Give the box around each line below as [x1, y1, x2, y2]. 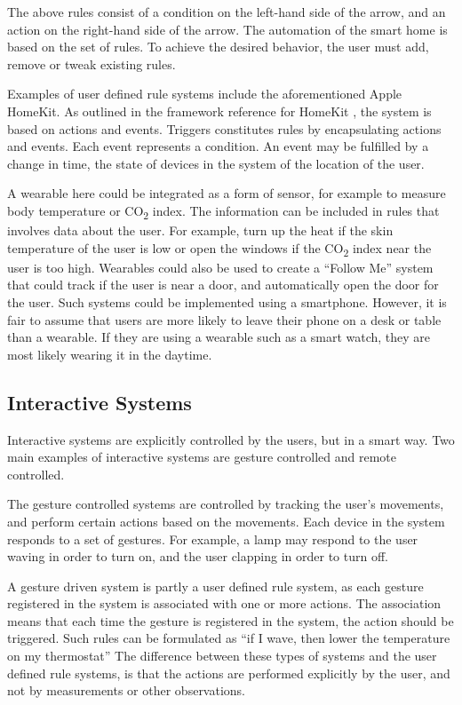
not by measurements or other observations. [7, 681, 246, 700]
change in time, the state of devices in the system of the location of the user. [7, 154, 425, 172]
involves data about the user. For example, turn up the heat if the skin [7, 221, 394, 240]
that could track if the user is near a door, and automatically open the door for [7, 275, 439, 294]
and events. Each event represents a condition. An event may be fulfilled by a [7, 137, 429, 155]
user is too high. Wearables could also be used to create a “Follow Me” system [7, 257, 434, 276]
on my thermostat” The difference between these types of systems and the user [7, 646, 437, 665]
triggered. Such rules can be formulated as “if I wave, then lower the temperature [7, 629, 450, 647]
